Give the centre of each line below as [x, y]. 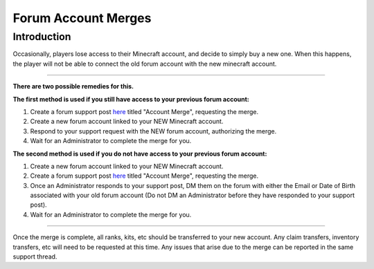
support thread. [35, 257]
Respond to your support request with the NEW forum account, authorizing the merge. [153, 131]
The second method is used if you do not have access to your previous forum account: [140, 154]
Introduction [42, 37]
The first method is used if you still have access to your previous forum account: [131, 99]
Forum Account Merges [82, 18]
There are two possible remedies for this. [73, 86]
